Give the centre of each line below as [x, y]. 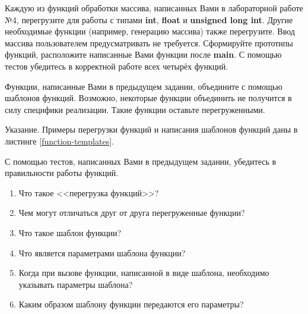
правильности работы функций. [62, 173]
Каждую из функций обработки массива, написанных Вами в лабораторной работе [154, 8]
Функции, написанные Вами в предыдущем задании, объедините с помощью [144, 86]
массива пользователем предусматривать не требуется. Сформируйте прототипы [149, 43]
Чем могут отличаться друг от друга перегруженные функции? [132, 213]
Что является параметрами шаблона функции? [102, 252]
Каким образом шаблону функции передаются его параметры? [131, 304]
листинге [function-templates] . [59, 141]
